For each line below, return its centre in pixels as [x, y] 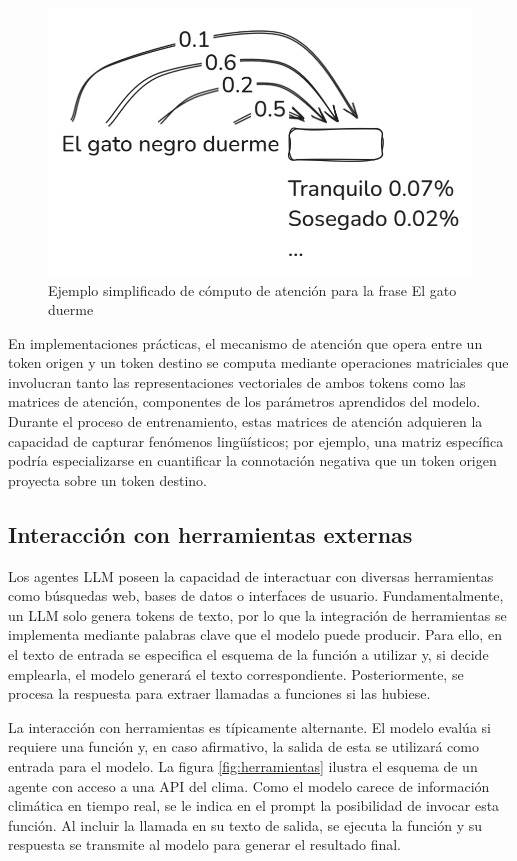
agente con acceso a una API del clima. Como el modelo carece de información [249, 785]
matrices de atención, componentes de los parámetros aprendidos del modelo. [244, 401]
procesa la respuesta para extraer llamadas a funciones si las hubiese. [219, 693]
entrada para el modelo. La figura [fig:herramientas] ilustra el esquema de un [243, 766]
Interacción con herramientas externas [210, 533]
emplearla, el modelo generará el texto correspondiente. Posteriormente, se [236, 673]
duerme [71, 309]
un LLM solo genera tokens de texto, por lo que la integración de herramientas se [257, 614]
